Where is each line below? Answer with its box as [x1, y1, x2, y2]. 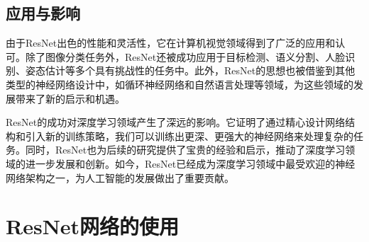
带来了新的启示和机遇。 [15, 91, 125, 105]
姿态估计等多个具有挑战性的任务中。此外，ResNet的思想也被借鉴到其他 [25, 63, 356, 78]
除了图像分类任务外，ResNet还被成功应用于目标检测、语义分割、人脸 [25, 49, 346, 64]
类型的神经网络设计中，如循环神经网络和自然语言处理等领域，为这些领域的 [6, 76, 353, 91]
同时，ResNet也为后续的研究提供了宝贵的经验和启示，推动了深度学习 [25, 142, 346, 157]
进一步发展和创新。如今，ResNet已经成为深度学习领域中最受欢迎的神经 [25, 156, 356, 171]
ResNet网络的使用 [6, 212, 180, 241]
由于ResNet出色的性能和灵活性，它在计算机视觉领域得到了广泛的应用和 [6, 35, 336, 50]
